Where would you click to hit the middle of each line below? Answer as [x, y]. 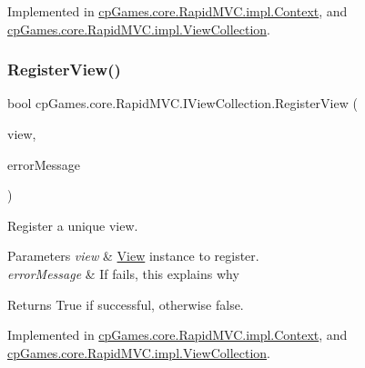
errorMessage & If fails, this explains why [123, 273]
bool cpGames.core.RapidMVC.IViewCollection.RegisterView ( [182, 103]
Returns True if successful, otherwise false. [126, 304]
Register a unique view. [73, 225]
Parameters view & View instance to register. [133, 256]
